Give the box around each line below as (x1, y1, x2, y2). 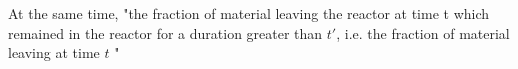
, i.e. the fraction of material (336, 22, 510, 43)
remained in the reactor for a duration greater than (8, 22, 323, 43)
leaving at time (8, 42, 100, 63)
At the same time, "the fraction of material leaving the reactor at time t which (8, 3, 490, 23)
